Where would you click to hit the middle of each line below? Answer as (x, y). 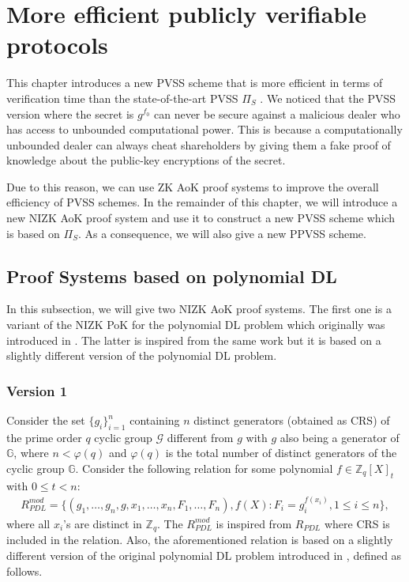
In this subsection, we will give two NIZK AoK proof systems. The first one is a (199, 309)
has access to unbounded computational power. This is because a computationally (204, 129)
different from (200, 437)
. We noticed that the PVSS (328, 98)
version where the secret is (70, 113)
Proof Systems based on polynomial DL (172, 276)
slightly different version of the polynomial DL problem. (142, 355)
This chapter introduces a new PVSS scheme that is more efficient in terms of (195, 83)
